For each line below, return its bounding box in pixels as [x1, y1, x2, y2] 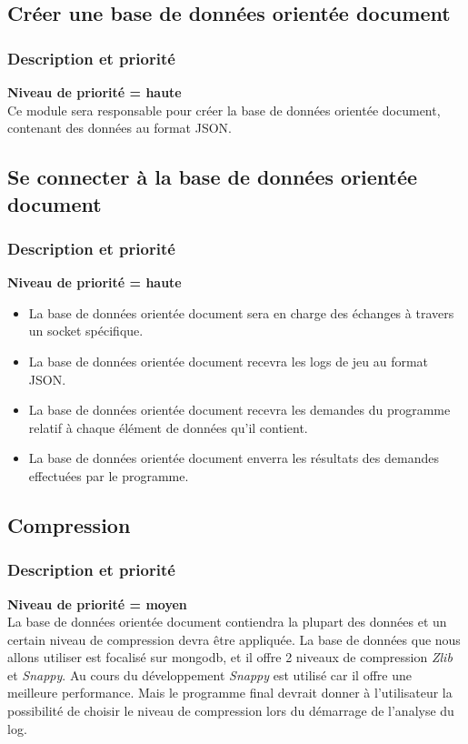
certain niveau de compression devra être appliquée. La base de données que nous [7, 629, 461, 648]
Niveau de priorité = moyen [7, 594, 187, 613]
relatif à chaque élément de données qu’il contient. [28, 417, 308, 437]
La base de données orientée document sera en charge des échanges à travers [28, 303, 454, 322]
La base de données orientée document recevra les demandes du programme [28, 400, 451, 419]
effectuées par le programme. [28, 466, 189, 485]
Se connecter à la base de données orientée [7, 163, 418, 191]
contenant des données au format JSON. [7, 118, 232, 137]
